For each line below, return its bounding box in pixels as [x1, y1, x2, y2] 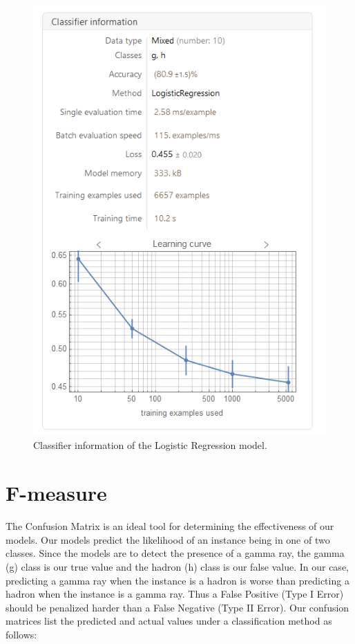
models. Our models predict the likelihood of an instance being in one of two [6, 532, 330, 546]
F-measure [6, 479, 107, 507]
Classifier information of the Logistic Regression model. [33, 438, 267, 452]
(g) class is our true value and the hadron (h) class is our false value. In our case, [6, 559, 349, 573]
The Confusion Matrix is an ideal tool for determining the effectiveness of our [6, 519, 334, 533]
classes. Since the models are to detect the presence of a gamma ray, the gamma [6, 546, 345, 560]
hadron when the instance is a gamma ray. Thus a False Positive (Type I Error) [6, 587, 344, 601]
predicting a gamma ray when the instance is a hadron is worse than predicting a [6, 573, 349, 587]
